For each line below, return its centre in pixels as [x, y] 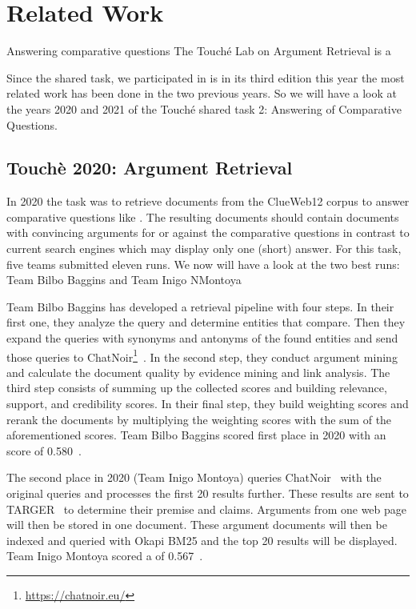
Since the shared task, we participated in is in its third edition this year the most [206, 77]
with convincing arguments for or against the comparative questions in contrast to [208, 232]
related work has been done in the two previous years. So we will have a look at [202, 93]
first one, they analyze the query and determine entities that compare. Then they [206, 322]
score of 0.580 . [44, 450]
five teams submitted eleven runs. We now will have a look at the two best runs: [203, 264]
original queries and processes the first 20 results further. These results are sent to [208, 493]
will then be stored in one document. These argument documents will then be [197, 525]
